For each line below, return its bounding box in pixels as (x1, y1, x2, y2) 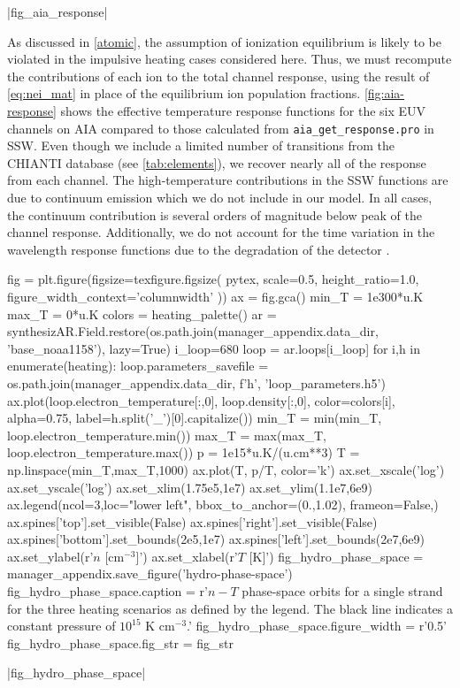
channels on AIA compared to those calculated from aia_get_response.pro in (7, 118, 434, 137)
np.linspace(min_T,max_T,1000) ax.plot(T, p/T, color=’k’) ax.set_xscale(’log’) (7, 460, 445, 478)
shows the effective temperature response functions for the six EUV (60, 101, 426, 119)
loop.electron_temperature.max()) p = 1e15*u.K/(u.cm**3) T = (7, 443, 360, 462)
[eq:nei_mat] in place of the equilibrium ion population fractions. (7, 84, 361, 103)
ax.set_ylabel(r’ (7, 547, 94, 565)
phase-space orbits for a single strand (241, 582, 443, 600)
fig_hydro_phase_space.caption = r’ (7, 582, 208, 600)
